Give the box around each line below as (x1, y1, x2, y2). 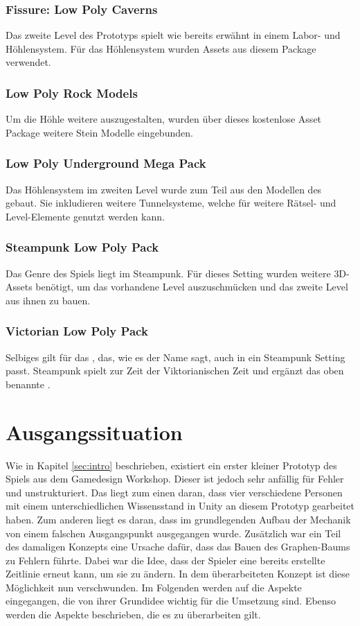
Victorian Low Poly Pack (6, 322, 148, 340)
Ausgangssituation (6, 417, 183, 446)
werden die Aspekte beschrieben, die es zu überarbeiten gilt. (6, 607, 261, 622)
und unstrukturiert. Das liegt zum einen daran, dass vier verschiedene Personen (6, 485, 343, 499)
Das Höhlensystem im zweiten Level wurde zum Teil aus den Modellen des (6, 182, 322, 196)
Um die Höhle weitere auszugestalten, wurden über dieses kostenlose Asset (6, 112, 322, 126)
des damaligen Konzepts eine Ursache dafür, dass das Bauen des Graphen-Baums (6, 539, 350, 554)
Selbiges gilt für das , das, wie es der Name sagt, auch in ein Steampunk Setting (6, 349, 345, 364)
